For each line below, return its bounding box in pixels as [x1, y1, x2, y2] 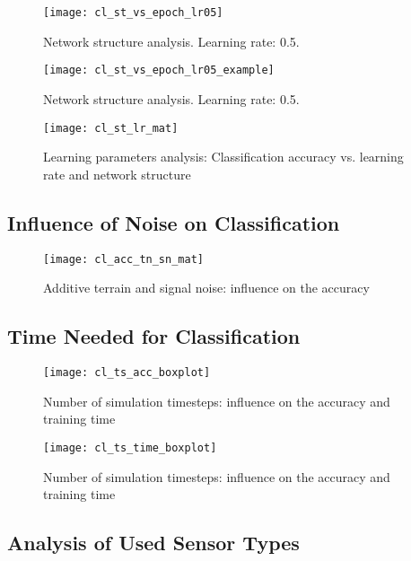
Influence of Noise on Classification [7, 208, 340, 236]
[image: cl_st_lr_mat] [43, 121, 179, 135]
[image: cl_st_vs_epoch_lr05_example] [43, 64, 275, 77]
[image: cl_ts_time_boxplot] [43, 441, 217, 454]
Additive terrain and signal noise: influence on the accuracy [43, 278, 370, 297]
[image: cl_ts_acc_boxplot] [43, 366, 211, 379]
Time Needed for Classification [7, 322, 301, 350]
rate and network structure [43, 164, 191, 183]
